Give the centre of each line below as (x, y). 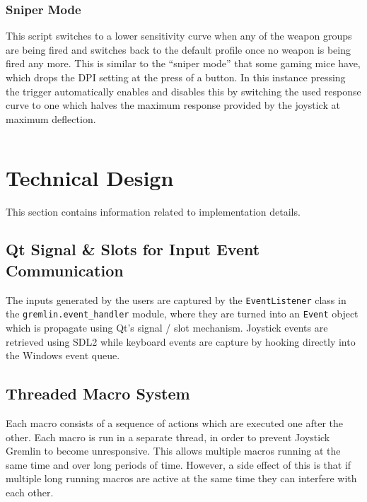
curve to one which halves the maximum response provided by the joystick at (173, 105)
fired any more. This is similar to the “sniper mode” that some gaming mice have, (183, 63)
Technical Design (90, 177)
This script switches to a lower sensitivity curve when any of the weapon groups (179, 36)
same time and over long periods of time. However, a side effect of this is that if (179, 464)
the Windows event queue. (63, 355)
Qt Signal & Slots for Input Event (133, 249)
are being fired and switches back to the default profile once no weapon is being (179, 49)
